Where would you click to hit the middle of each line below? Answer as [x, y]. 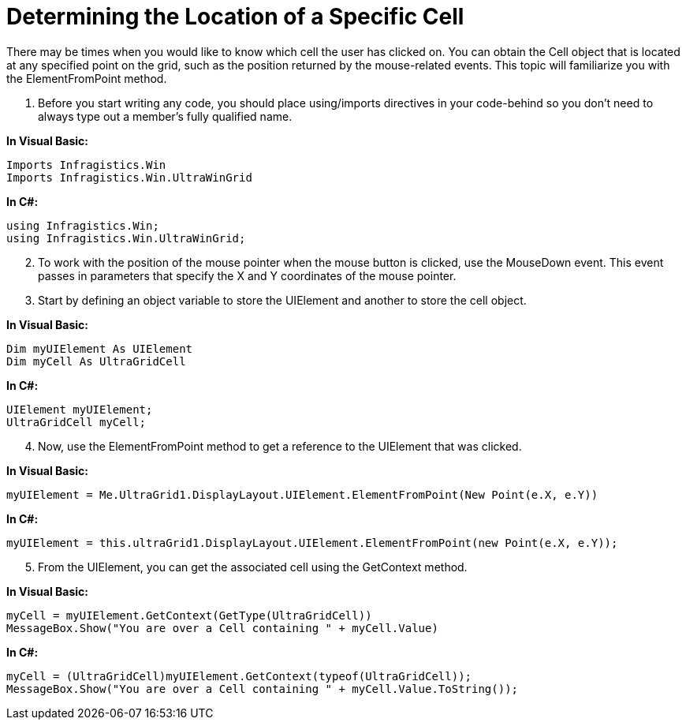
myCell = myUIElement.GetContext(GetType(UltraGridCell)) [189, 615]
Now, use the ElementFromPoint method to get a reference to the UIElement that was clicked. [280, 446]
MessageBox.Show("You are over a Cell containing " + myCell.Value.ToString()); [263, 689]
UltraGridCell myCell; [76, 422]
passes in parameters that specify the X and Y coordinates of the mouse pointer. [247, 275]
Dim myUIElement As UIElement [100, 348]
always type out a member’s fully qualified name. [165, 116]
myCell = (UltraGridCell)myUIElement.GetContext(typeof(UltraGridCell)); [239, 676]
